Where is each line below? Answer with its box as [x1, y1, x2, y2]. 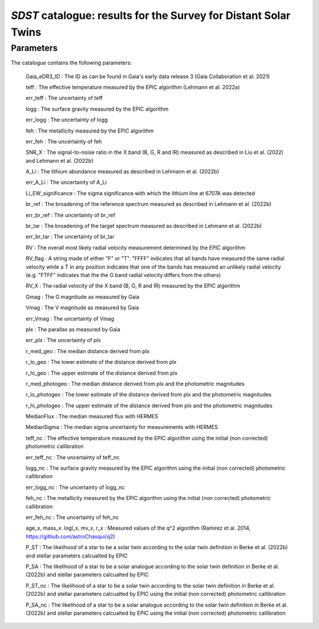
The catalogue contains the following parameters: [11, 59, 132, 66]
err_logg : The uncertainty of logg [25, 116, 108, 124]
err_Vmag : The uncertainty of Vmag [25, 315, 115, 322]
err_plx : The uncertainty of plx [25, 337, 101, 344]
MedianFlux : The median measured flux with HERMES [25, 413, 159, 420]
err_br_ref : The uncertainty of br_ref [25, 211, 115, 218]
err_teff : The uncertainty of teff [25, 95, 103, 102]
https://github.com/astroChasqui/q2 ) [25, 533, 115, 540]
